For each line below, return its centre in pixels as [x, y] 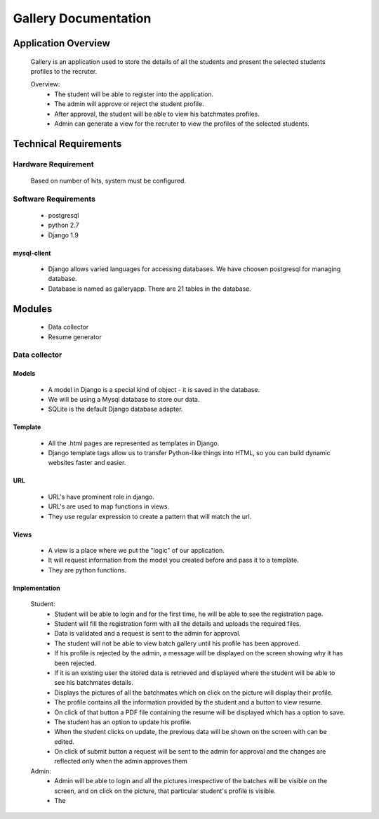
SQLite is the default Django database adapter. [115, 409]
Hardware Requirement [53, 164]
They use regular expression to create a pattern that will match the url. [150, 516]
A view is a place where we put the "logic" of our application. [136, 551]
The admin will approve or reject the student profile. [129, 104]
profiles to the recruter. [64, 71]
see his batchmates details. [94, 683]
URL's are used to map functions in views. [109, 506]
